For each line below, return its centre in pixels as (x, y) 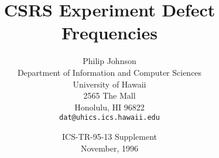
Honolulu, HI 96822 (109, 107)
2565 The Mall (109, 95)
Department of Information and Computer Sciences (109, 72)
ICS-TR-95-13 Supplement (109, 136)
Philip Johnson (109, 61)
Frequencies (109, 33)
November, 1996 (109, 148)
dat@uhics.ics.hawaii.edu (109, 118)
